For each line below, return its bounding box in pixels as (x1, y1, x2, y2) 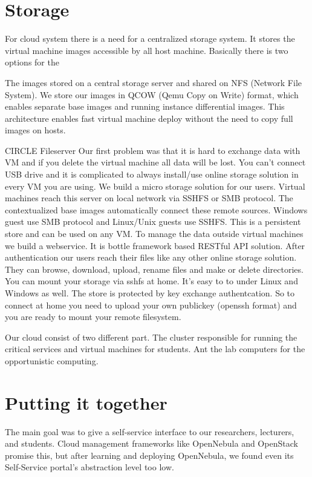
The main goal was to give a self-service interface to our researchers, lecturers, (5, 425, 294, 438)
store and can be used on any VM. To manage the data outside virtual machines (5, 227, 304, 240)
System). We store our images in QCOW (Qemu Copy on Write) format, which (5, 88, 299, 101)
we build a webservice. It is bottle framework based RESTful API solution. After (5, 239, 305, 252)
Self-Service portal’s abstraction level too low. (5, 461, 174, 473)
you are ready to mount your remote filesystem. (5, 310, 181, 323)
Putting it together (5, 390, 167, 415)
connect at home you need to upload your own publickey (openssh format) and (5, 298, 297, 311)
